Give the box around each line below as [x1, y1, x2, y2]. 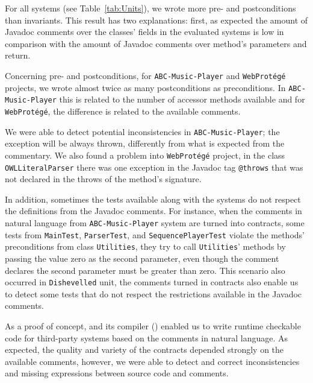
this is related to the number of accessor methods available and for [59, 93, 305, 106]
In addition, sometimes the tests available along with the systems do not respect [5, 192, 301, 205]
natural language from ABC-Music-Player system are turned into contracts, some [5, 216, 305, 229]
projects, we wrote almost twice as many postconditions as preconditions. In [5, 81, 286, 93]
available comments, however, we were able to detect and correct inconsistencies [5, 355, 300, 367]
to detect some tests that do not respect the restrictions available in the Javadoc [5, 287, 302, 300]
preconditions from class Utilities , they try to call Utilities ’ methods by [5, 240, 286, 253]
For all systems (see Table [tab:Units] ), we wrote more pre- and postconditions [5, 2, 296, 14]
